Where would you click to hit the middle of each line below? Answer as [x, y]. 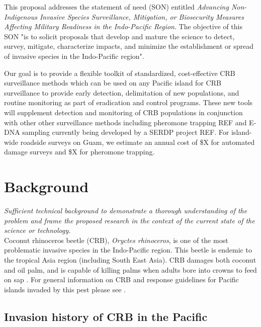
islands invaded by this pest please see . [65, 289]
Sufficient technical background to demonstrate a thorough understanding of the [126, 211]
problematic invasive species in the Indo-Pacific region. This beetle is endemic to [128, 250]
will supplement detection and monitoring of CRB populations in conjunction [123, 112]
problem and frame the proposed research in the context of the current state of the [129, 220]
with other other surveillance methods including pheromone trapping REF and [125, 122]
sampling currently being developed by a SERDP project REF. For [126, 132]
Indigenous [21, 16]
